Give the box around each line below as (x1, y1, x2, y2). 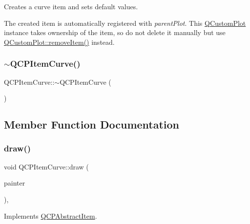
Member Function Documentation (4, 117, 180, 132)
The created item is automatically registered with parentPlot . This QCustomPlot (4, 18, 246, 28)
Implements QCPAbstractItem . (4, 210, 97, 221)
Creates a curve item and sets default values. (4, 1, 138, 11)
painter (4, 178, 25, 188)
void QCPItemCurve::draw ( (4, 161, 89, 171)
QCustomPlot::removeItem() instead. (4, 37, 115, 47)
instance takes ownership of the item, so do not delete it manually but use (4, 27, 226, 37)
